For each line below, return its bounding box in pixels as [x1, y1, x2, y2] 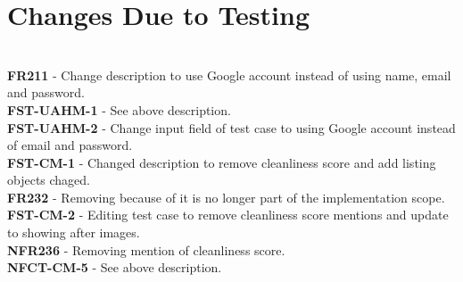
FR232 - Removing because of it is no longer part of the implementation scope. [7, 187, 445, 206]
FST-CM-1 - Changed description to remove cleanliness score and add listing [7, 153, 436, 171]
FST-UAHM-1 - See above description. [7, 100, 231, 119]
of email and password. [7, 136, 133, 154]
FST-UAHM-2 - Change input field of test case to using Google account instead [7, 118, 456, 137]
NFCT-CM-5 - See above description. [7, 258, 222, 277]
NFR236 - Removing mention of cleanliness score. [7, 240, 285, 259]
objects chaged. [7, 170, 91, 189]
